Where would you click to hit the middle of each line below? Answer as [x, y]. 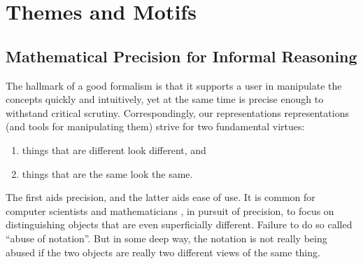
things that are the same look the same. [107, 173]
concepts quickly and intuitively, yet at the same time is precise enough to [165, 99]
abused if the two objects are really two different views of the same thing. [163, 252]
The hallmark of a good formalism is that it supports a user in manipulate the [174, 85]
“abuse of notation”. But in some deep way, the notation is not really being [166, 238]
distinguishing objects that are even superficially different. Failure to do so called [179, 224]
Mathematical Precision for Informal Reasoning [181, 56]
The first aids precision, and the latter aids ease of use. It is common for [161, 197]
